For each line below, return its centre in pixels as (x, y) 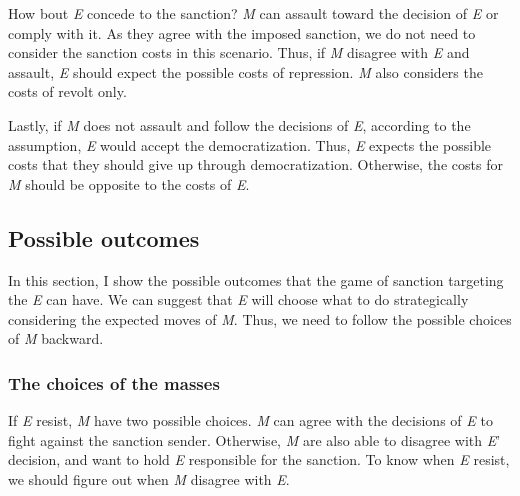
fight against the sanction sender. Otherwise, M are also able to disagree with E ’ (254, 439)
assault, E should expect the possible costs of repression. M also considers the (245, 71)
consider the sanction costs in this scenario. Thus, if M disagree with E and (239, 52)
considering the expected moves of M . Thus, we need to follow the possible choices (260, 318)
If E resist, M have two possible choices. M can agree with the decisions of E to (250, 420)
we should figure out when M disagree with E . (149, 478)
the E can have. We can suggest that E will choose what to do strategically (238, 299)
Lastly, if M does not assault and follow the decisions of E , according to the (239, 124)
